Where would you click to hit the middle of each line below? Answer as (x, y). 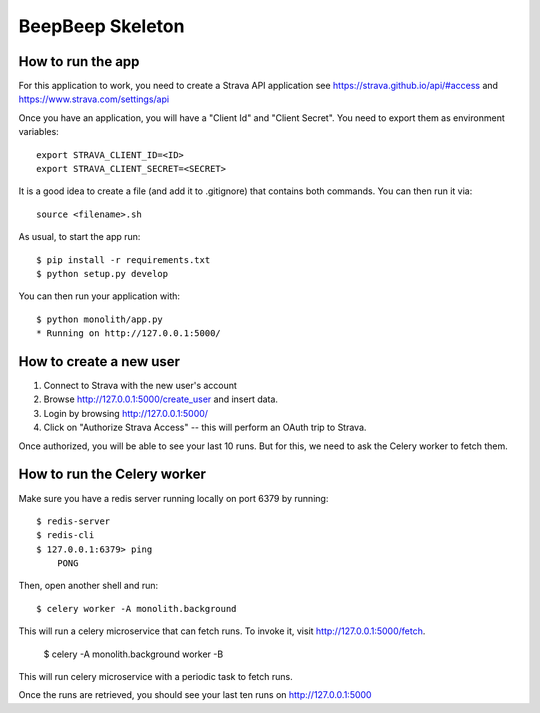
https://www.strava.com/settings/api (94, 99)
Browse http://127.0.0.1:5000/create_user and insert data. (161, 399)
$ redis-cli (65, 535)
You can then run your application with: (99, 296)
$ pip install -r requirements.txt (123, 259)
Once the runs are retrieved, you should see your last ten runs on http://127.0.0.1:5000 (195, 695)
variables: (38, 132)
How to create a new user (99, 361)
